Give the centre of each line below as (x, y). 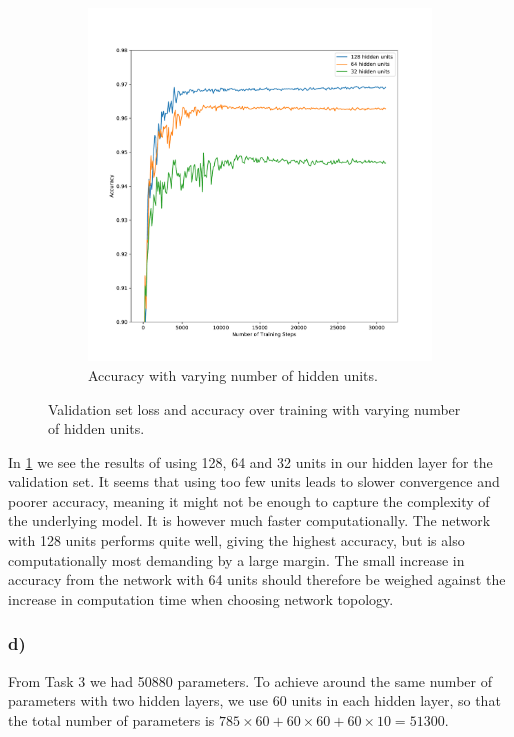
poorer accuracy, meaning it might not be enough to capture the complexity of (249, 500)
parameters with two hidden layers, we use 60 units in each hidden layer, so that (254, 700)
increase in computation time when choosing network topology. (201, 598)
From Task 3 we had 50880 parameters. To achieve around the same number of (250, 680)
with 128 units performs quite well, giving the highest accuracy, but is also (236, 540)
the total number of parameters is (111, 719)
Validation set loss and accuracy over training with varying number (254, 408)
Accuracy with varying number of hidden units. (233, 374)
